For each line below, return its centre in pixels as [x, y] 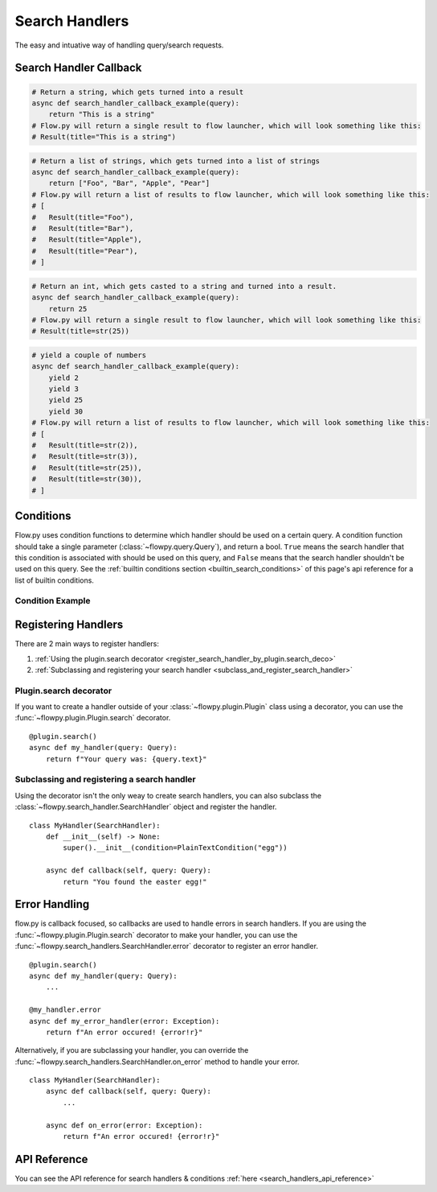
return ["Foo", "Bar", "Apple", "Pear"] [129, 184]
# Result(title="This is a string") [104, 137]
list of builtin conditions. [54, 580]
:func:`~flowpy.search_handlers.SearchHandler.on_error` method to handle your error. [157, 1062]
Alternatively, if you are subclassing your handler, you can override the [132, 1050]
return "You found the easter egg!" [135, 882]
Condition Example [53, 601]
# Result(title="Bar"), [83, 229]
